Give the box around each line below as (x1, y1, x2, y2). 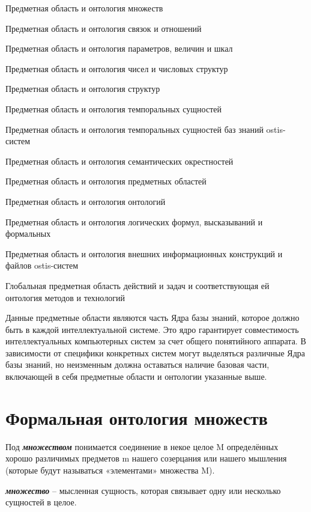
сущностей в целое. (5, 496, 77, 508)
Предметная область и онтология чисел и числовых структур (5, 62, 228, 75)
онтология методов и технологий (5, 291, 125, 303)
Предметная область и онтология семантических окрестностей (5, 154, 234, 167)
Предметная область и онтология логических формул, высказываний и (5, 215, 263, 228)
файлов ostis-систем (5, 259, 79, 272)
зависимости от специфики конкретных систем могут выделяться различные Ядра (5, 346, 306, 359)
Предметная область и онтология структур (5, 82, 160, 95)
